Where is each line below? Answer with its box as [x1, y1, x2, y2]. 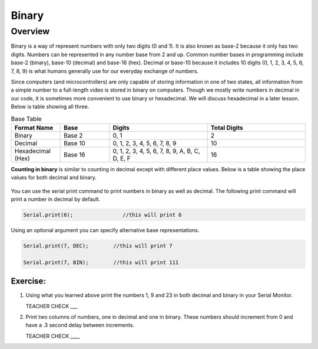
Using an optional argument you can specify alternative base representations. [11, 227, 200, 234]
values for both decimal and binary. [11, 174, 97, 181]
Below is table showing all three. [11, 103, 90, 110]
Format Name [14, 123, 54, 132]
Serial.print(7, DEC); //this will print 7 [23, 243, 173, 249]
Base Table [11, 115, 42, 123]
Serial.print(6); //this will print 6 [23, 211, 182, 218]
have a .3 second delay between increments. [25, 322, 135, 329]
